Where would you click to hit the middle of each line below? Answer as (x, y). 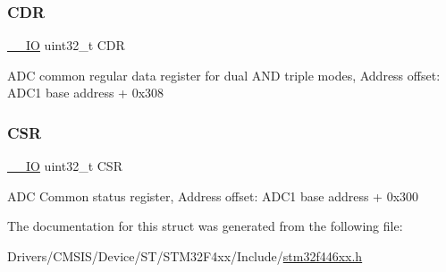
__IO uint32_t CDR (66, 45)
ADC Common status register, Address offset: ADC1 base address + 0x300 (213, 195)
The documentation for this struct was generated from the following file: (205, 226)
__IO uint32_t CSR (65, 166)
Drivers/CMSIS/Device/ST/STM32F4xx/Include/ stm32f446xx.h (185, 256)
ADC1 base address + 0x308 (86, 93)
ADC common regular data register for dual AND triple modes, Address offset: (224, 75)
